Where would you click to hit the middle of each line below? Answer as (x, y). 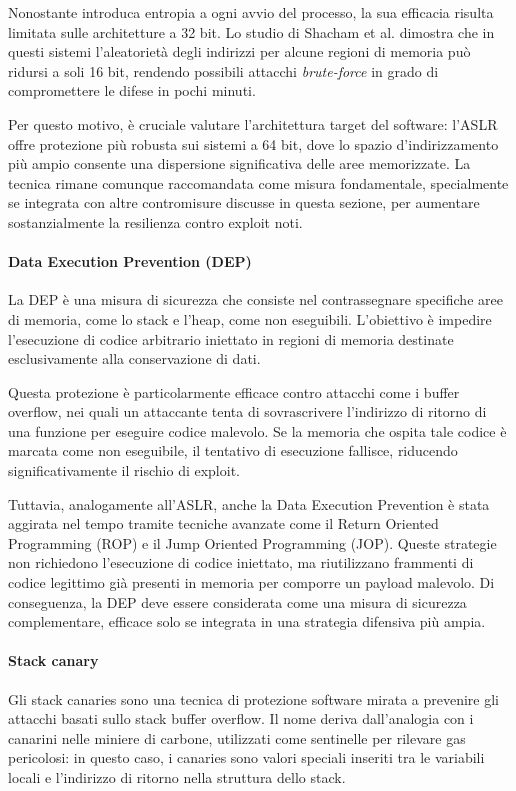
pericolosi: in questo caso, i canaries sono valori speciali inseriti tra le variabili (246, 757)
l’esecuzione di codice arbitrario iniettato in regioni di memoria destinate (231, 338)
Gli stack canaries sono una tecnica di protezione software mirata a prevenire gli (253, 698)
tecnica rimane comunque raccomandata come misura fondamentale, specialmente (258, 182)
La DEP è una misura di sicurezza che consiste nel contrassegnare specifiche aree (255, 299)
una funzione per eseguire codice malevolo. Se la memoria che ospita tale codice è (257, 430)
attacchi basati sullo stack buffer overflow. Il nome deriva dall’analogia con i (241, 718)
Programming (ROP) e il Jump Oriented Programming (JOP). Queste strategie (252, 542)
